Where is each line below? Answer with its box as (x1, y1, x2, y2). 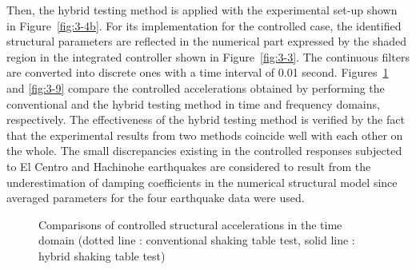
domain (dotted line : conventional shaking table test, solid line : (38, 232, 355, 248)
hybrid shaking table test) (38, 247, 166, 264)
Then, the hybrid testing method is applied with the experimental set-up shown (6, 2, 398, 18)
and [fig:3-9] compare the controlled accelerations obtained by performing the (6, 79, 385, 96)
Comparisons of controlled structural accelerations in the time (38, 216, 342, 232)
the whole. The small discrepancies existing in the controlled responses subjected (6, 142, 402, 159)
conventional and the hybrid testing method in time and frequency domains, (6, 95, 380, 112)
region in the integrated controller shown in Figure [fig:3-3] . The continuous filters (6, 48, 410, 65)
